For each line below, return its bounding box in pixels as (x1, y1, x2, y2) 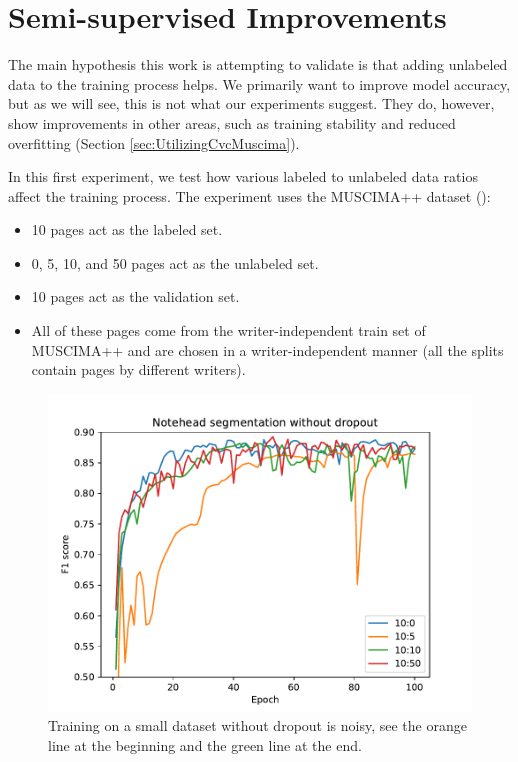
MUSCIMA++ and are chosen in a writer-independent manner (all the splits (31, 339, 504, 360)
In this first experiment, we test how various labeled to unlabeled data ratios (8, 166, 478, 187)
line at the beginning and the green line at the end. (48, 735, 362, 756)
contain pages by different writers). (31, 359, 246, 380)
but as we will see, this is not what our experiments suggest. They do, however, (8, 93, 495, 114)
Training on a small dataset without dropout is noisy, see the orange (48, 715, 467, 736)
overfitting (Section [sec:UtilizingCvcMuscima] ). (8, 132, 300, 153)
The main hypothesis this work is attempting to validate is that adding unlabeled (8, 54, 508, 75)
